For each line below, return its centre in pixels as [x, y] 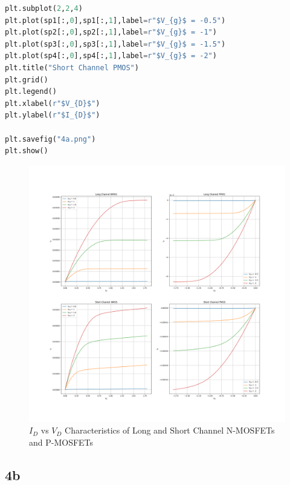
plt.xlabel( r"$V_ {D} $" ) [53, 103]
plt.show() [27, 151]
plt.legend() [31, 92]
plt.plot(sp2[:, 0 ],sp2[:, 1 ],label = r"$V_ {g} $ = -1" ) [111, 32]
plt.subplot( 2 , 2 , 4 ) [44, 8]
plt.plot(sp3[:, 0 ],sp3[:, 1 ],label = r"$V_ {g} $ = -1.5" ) [115, 44]
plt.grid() [27, 80]
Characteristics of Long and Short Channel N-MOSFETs [170, 430]
